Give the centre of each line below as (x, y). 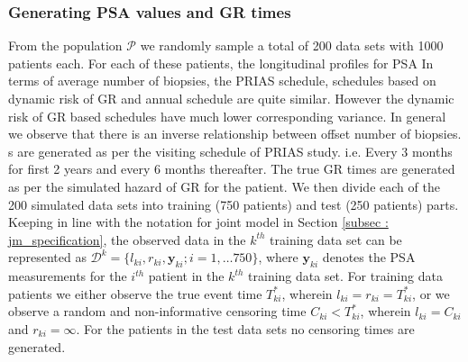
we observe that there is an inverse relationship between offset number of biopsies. (235, 134)
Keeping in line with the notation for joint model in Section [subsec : (198, 222)
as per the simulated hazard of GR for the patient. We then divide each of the (224, 186)
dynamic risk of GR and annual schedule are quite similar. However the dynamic (231, 98)
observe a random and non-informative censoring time (157, 311)
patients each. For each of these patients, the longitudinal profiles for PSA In (221, 63)
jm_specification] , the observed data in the (127, 239)
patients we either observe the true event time (135, 293)
